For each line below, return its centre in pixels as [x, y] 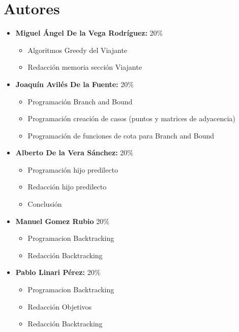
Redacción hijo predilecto [67, 187]
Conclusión [45, 204]
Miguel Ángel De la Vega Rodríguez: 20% [89, 33]
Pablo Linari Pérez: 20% [58, 272]
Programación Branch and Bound [80, 101]
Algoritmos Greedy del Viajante [78, 50]
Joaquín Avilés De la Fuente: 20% [74, 84]
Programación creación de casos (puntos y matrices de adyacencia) [131, 118]
